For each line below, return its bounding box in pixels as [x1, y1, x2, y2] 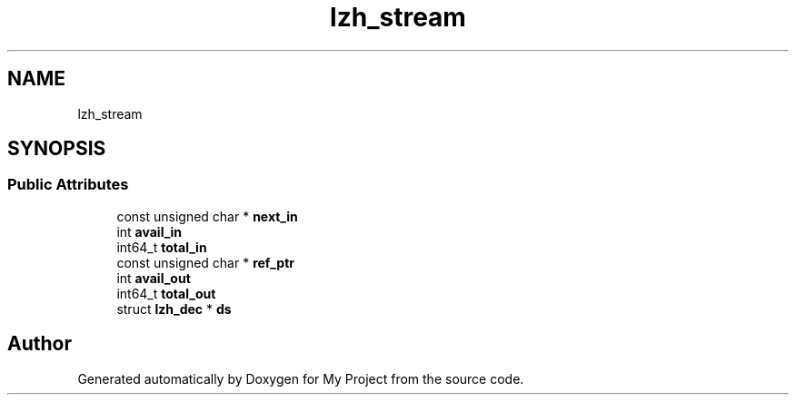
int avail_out [116, 270, 191, 286]
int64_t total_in [116, 239, 207, 255]
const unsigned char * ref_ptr [116, 254, 294, 270]
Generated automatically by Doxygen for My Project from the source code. [77, 370, 524, 387]
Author [7, 332, 72, 356]
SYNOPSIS [7, 137, 106, 161]
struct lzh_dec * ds [116, 300, 232, 317]
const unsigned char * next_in [116, 208, 298, 224]
